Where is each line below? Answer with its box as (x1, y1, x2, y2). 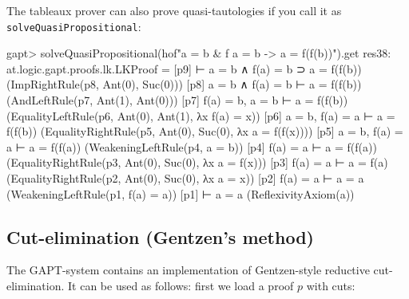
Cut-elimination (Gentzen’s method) (6, 224, 314, 249)
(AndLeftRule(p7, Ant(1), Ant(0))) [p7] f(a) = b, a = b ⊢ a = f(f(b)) (6, 92, 348, 108)
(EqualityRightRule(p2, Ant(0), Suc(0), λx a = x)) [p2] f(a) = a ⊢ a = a (6, 170, 364, 186)
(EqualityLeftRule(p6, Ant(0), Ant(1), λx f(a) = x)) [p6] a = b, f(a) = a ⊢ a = (6, 107, 395, 124)
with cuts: (306, 277, 355, 293)
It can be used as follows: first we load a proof (68, 277, 294, 293)
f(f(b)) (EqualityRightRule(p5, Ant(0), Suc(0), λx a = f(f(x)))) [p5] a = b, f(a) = (6, 123, 403, 140)
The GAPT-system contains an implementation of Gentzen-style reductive (6, 262, 370, 278)
